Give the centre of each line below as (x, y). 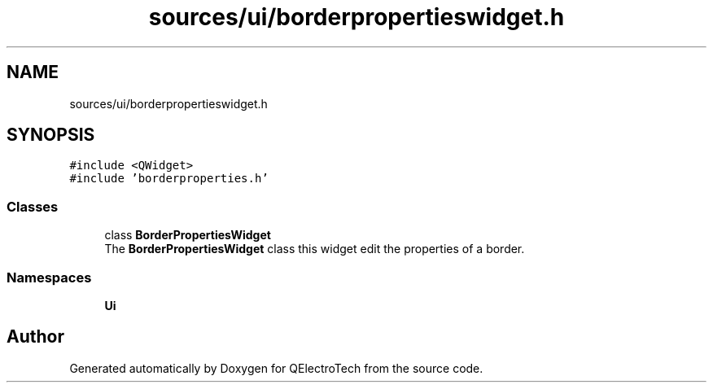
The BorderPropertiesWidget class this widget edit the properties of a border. (315, 249)
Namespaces (49, 277)
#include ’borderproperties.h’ (169, 179)
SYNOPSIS (51, 135)
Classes (33, 206)
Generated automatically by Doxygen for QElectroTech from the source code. (276, 368)
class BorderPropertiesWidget (188, 235)
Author (35, 337)
